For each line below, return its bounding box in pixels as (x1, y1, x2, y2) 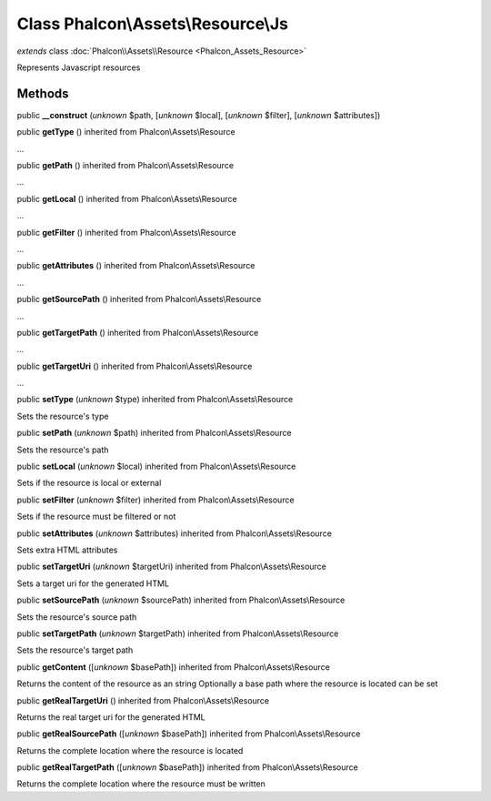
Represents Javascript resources (16, 62, 141, 73)
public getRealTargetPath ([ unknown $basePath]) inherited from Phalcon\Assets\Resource (16, 762, 358, 773)
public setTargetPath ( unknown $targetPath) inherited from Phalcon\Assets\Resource (16, 628, 339, 639)
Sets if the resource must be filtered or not (16, 511, 176, 522)
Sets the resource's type (16, 411, 109, 421)
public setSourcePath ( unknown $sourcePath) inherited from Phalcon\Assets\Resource (16, 594, 346, 605)
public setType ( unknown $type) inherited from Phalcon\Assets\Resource (16, 394, 294, 405)
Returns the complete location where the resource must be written (16, 778, 266, 789)
